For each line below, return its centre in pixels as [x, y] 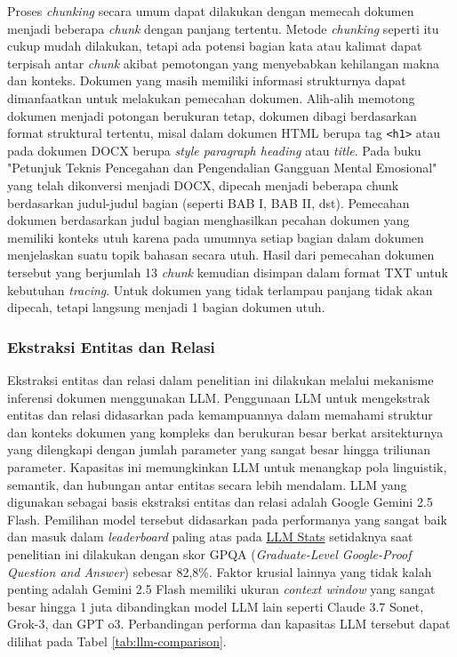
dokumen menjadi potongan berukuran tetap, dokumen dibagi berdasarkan [212, 115]
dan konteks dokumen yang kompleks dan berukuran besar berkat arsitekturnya [225, 432]
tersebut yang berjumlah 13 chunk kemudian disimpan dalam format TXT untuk [228, 272]
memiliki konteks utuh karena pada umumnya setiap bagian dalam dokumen [216, 237]
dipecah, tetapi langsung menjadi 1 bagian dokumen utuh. [166, 307]
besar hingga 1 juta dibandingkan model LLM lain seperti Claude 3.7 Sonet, [216, 606]
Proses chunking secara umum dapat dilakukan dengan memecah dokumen [211, 11]
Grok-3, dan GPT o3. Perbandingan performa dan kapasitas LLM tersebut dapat [229, 624]
